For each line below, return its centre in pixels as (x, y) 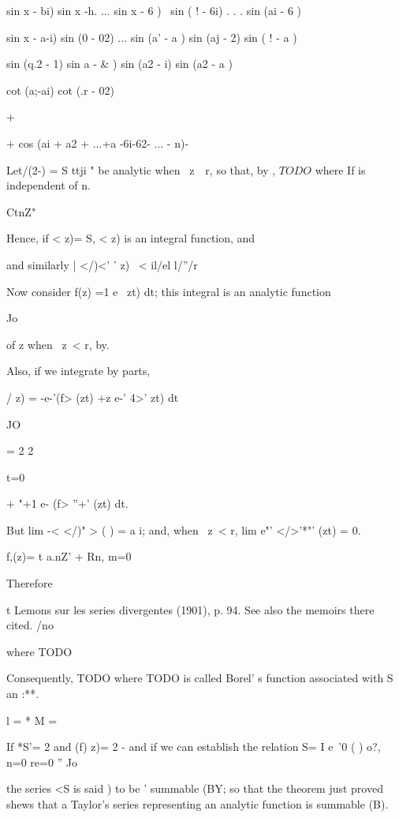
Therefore (30, 583)
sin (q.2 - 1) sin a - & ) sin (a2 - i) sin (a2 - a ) (119, 64)
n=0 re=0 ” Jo (42, 762)
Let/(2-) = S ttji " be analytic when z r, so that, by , (141, 169)
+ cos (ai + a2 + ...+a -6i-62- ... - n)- (98, 143)
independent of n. (48, 185)
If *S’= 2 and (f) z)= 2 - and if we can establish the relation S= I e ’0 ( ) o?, (194, 747)
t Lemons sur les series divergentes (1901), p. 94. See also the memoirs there (190, 609)
